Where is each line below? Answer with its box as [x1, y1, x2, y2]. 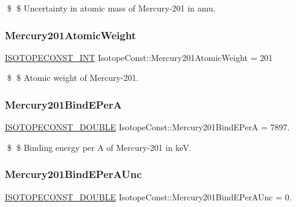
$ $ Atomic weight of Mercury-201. [7, 71, 139, 84]
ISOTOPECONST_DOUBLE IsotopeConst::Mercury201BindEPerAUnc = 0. [5, 190, 292, 203]
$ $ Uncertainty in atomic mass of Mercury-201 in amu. [7, 2, 216, 14]
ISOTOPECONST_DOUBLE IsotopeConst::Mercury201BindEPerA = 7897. [5, 121, 290, 133]
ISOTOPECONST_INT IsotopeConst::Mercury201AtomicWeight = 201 [5, 51, 273, 63]
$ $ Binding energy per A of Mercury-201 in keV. [7, 141, 191, 153]
